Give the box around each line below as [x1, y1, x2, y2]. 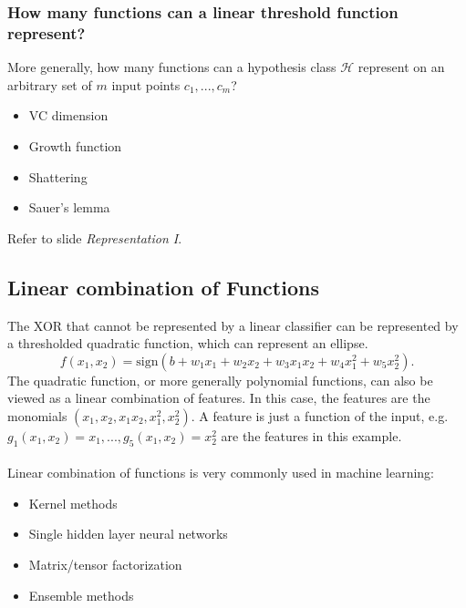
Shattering [28, 167, 88, 186]
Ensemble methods [28, 585, 134, 604]
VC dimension [28, 106, 109, 125]
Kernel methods [28, 493, 118, 512]
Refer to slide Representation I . [7, 228, 182, 247]
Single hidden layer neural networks [28, 524, 228, 543]
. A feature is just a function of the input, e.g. [191, 406, 449, 425]
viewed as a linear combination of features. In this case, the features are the [7, 388, 430, 407]
